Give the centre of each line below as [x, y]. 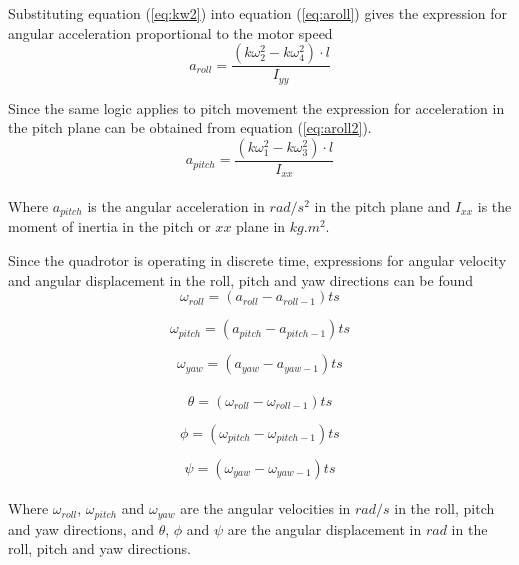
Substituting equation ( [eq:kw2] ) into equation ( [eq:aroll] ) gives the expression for [258, 13]
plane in [261, 226]
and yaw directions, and [81, 528]
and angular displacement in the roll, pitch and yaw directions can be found [241, 279]
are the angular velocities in [265, 508]
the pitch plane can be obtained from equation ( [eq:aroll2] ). [190, 127]
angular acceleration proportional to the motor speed [170, 32]
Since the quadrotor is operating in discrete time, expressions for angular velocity [257, 259]
